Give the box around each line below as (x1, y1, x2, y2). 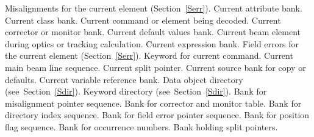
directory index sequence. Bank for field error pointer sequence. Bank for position (5, 109, 310, 121)
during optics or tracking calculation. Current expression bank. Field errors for (5, 37, 299, 50)
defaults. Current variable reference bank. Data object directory (5, 73, 243, 85)
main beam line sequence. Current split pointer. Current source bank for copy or (5, 61, 306, 73)
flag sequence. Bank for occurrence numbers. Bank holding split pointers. (5, 120, 278, 133)
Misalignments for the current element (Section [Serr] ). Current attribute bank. (5, 2, 302, 14)
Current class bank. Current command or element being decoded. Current (5, 13, 281, 26)
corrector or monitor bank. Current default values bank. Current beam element (5, 25, 301, 38)
